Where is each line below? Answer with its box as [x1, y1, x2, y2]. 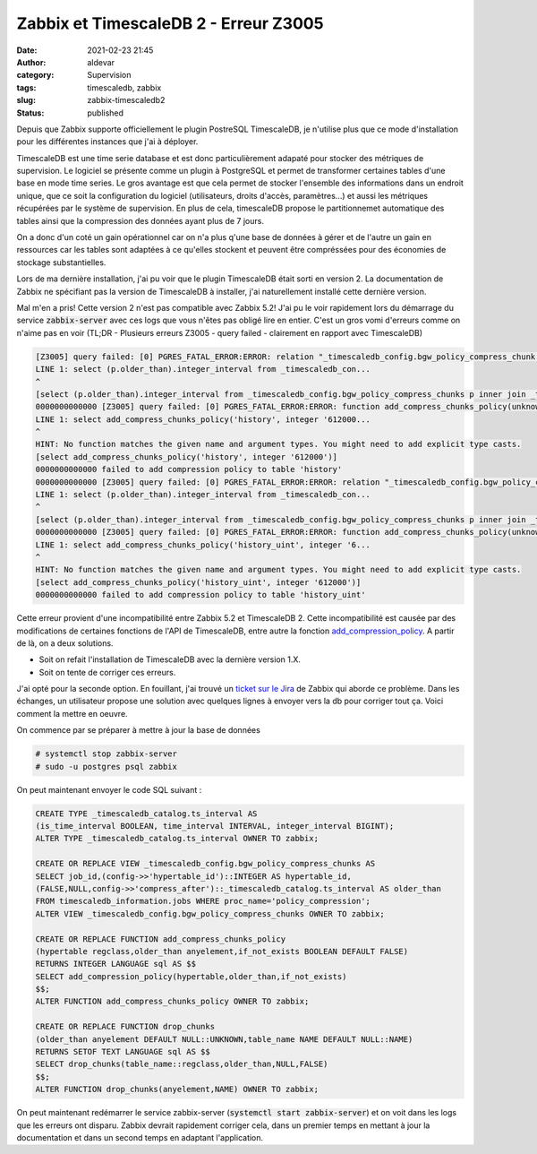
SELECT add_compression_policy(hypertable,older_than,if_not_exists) [35, 971, 347, 981]
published [87, 108, 124, 118]
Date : [16, 45, 38, 56]
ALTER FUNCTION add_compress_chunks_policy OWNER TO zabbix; [35, 996, 310, 1007]
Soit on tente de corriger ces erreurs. [38, 667, 176, 677]
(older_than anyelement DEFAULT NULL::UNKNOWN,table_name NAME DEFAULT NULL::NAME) [35, 1034, 413, 1044]
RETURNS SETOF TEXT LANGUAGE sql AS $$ [35, 1046, 210, 1057]
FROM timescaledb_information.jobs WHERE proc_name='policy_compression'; [35, 896, 371, 907]
